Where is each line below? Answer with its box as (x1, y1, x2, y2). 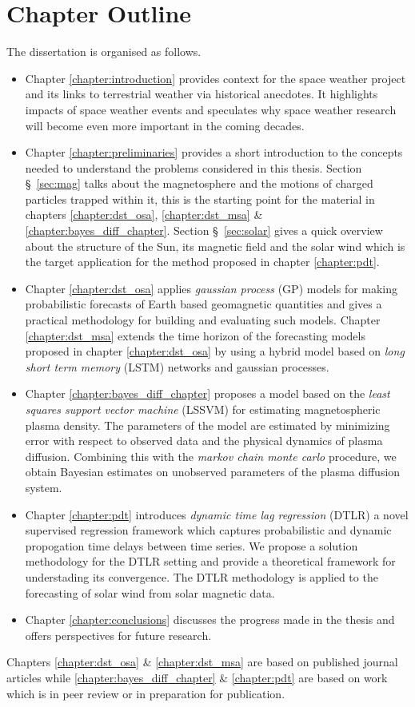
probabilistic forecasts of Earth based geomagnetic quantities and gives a (25, 296, 382, 312)
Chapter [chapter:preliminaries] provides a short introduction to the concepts (25, 144, 403, 161)
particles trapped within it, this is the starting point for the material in (25, 190, 375, 207)
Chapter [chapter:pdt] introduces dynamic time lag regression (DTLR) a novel (25, 506, 409, 522)
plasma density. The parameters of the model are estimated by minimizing (25, 416, 390, 433)
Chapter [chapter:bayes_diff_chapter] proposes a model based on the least (25, 385, 390, 402)
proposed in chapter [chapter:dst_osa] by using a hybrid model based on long (25, 343, 405, 359)
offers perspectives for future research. (25, 626, 212, 643)
